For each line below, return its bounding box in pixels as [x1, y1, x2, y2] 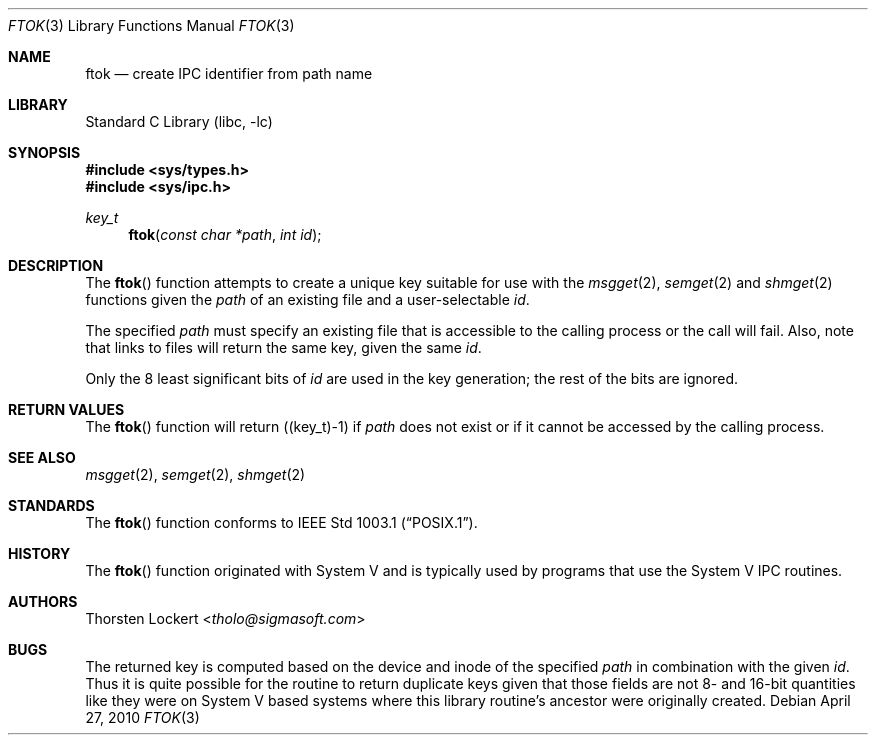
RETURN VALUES [8, 401, 125, 418]
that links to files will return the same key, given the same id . [85, 339, 482, 356]
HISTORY [8, 545, 71, 562]
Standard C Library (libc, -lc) [85, 113, 273, 130]
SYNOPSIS [8, 144, 81, 161]
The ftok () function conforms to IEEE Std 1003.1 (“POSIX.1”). [85, 514, 478, 531]
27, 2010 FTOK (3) [85, 709, 200, 726]
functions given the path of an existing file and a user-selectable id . [85, 291, 530, 308]
